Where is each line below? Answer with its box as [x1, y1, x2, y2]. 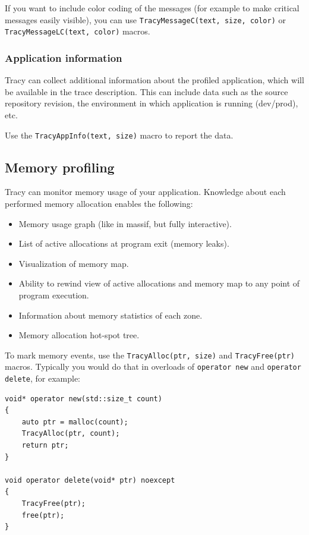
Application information [5, 50, 122, 65]
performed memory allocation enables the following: [5, 197, 193, 209]
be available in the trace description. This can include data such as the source [5, 85, 288, 97]
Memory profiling [5, 158, 115, 176]
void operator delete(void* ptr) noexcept [5, 476, 175, 484]
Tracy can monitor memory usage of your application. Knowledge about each [5, 185, 286, 198]
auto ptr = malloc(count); [21, 417, 128, 426]
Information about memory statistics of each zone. [18, 309, 203, 321]
